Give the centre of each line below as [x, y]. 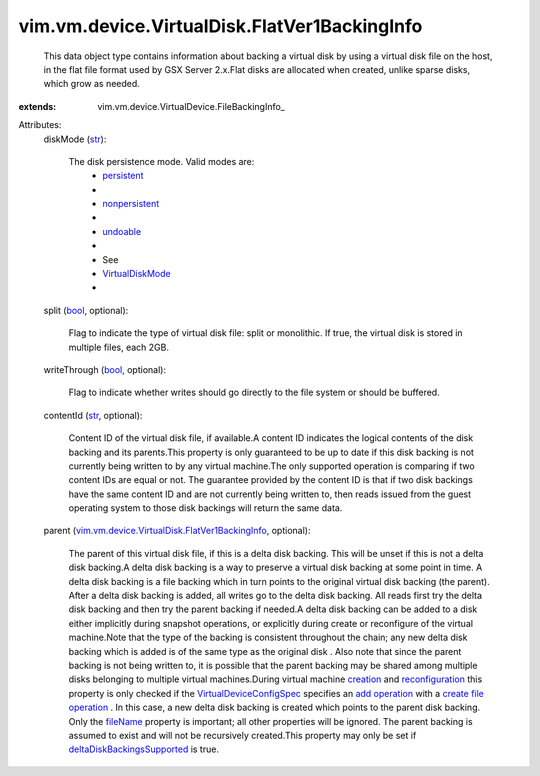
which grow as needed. [91, 84]
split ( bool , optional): [86, 310]
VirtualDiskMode [136, 274]
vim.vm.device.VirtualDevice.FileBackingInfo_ [191, 106]
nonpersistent [131, 204]
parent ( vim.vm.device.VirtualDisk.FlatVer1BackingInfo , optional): [177, 531]
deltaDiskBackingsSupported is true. [144, 749]
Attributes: [40, 125]
